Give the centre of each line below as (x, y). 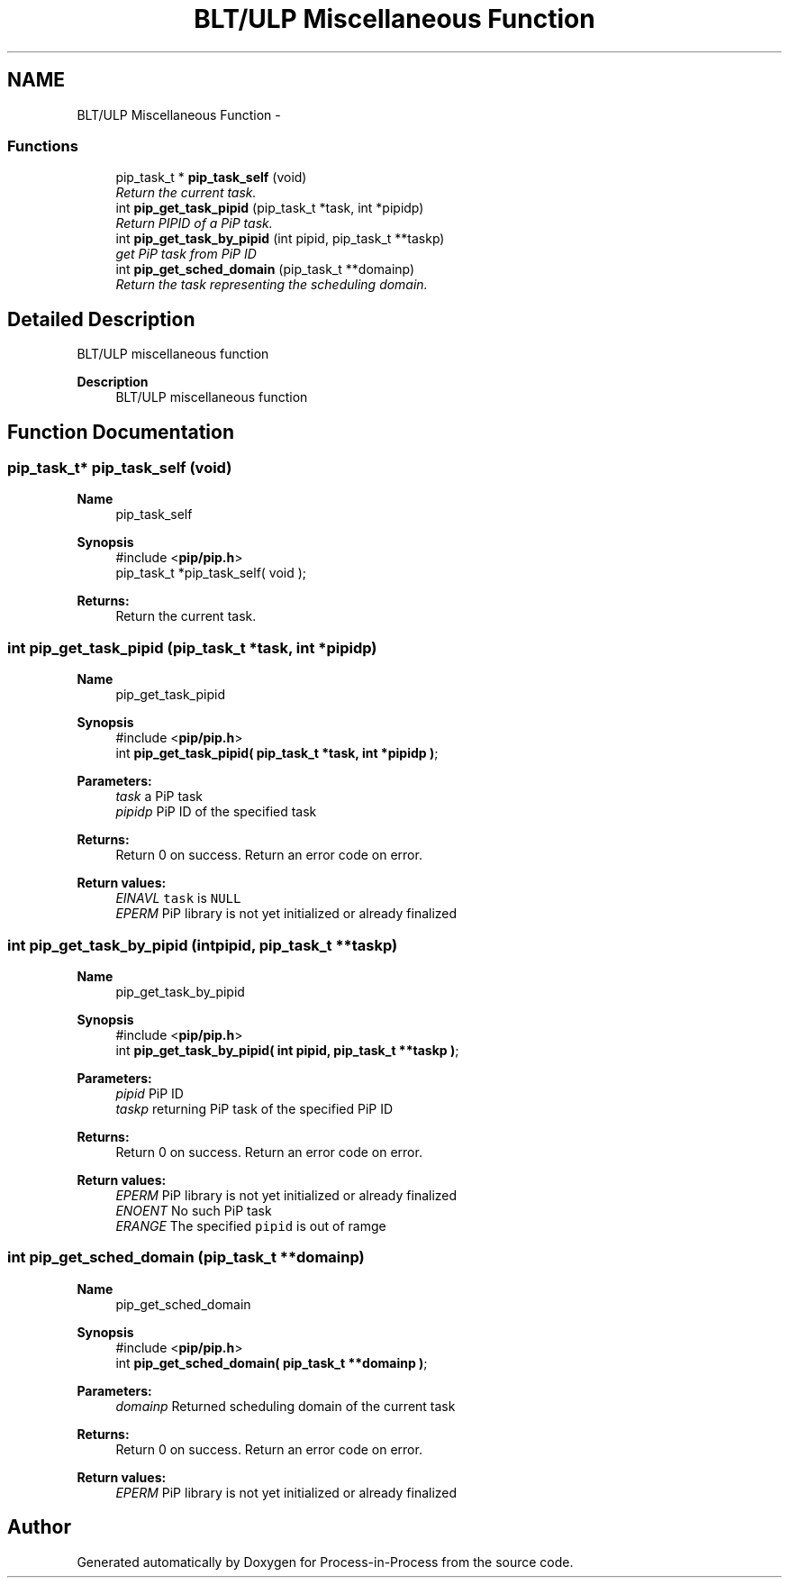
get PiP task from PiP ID (186, 254)
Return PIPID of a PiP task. (194, 223)
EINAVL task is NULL (178, 898)
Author (39, 1527)
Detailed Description (101, 319)
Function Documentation (121, 432)
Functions (43, 146)
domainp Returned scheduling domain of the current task (286, 1406)
